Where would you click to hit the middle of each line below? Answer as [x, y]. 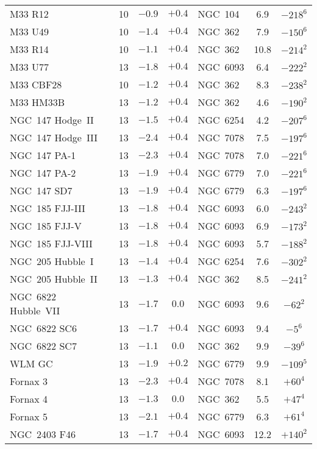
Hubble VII [35, 310]
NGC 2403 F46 [43, 434]
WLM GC [31, 363]
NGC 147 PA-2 [43, 173]
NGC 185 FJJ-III [48, 208]
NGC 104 [219, 14]
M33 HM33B [37, 102]
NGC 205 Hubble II [54, 279]
